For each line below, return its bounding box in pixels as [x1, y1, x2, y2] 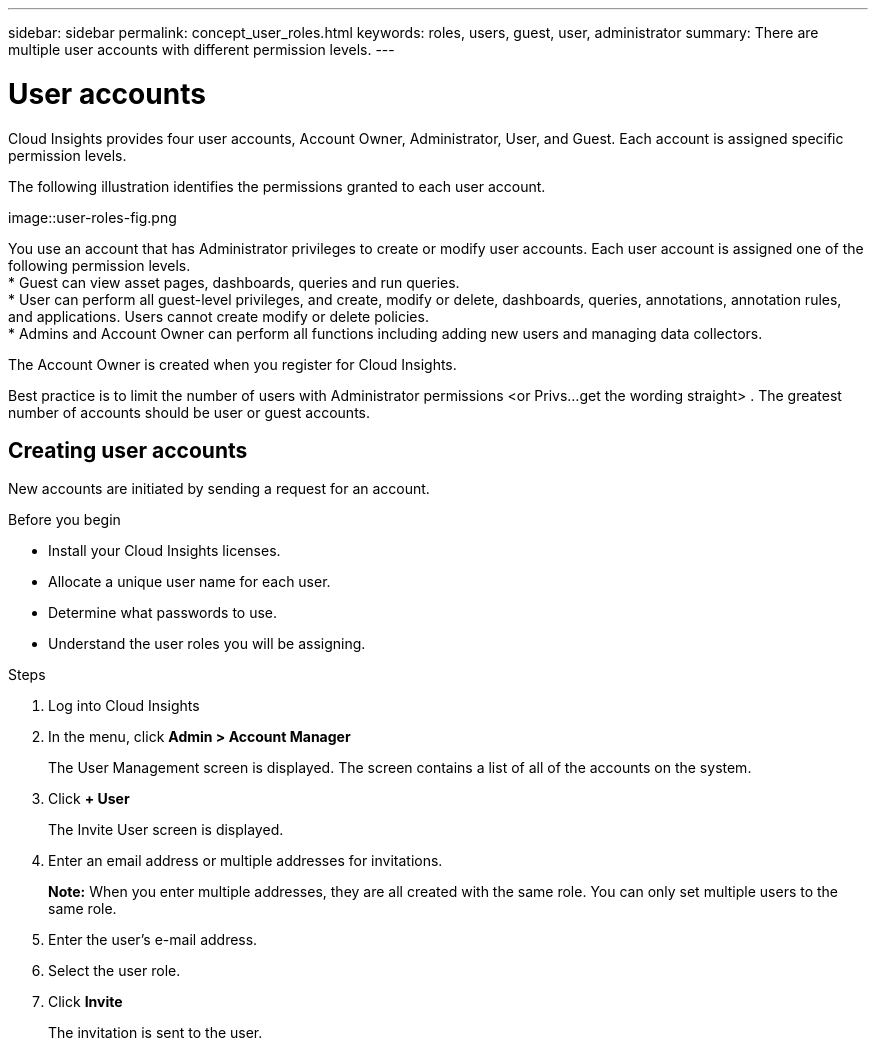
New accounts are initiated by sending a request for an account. [8, 480, 430, 498]
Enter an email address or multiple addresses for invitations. [48, 852, 443, 870]
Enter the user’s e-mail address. [48, 931, 258, 949]
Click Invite [48, 993, 123, 1011]
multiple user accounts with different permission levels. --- [8, 41, 395, 58]
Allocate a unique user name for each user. [48, 573, 331, 591]
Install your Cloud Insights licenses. [48, 542, 281, 560]
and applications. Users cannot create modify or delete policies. [8, 307, 429, 325]
